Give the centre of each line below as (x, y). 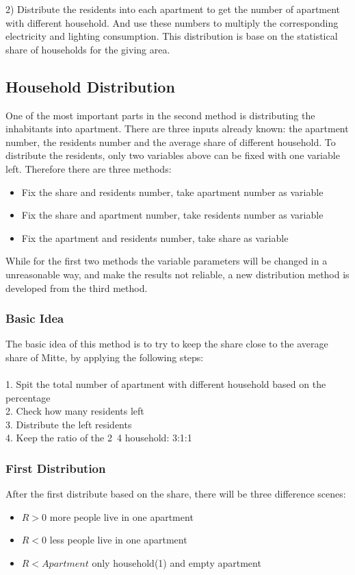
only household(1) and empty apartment (176, 563)
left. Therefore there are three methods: (89, 168)
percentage (28, 397)
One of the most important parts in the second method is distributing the (160, 115)
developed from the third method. (77, 287)
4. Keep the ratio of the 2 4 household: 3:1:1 (99, 438)
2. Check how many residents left (75, 411)
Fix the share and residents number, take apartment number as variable (172, 192)
